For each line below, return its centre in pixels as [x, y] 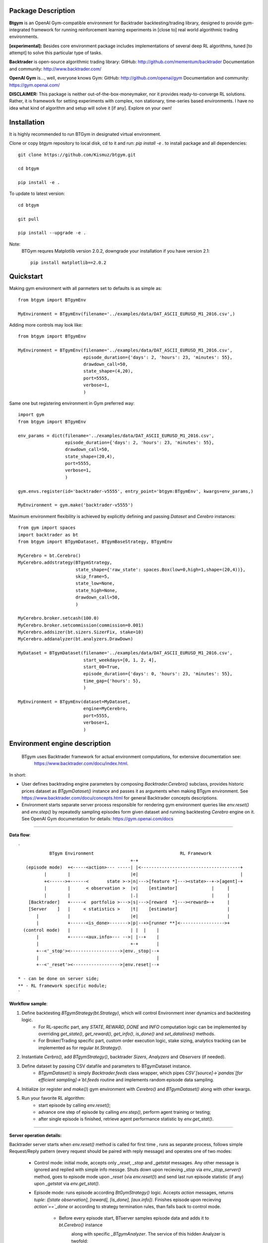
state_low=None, [95, 583]
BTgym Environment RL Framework [131, 853]
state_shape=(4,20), [108, 371]
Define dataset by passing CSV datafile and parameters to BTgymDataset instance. [106, 1066]
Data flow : [20, 835]
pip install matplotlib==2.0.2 [68, 263]
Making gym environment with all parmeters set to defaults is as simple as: [86, 288]
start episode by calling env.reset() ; [75, 1105]
